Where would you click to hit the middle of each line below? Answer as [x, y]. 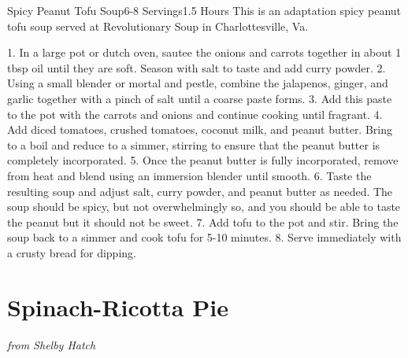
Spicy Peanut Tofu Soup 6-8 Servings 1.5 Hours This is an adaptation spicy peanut [204, 10]
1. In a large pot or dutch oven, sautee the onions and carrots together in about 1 [204, 52]
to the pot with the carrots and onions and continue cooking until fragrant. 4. [195, 114]
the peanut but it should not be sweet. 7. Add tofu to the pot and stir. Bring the [203, 221]
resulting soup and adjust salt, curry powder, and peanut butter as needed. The [200, 191]
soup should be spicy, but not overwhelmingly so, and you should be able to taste [204, 207]
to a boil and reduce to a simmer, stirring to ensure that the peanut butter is [194, 144]
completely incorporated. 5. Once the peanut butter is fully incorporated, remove [203, 160]
